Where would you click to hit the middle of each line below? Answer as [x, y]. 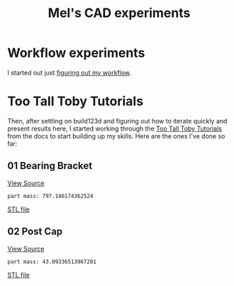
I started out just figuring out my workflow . [69, 72]
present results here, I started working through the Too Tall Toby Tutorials [115, 128]
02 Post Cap [35, 232]
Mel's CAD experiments [119, 13]
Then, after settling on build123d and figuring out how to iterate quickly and [117, 121]
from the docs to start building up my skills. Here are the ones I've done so [116, 136]
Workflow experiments [76, 53]
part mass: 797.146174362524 [50, 196]
